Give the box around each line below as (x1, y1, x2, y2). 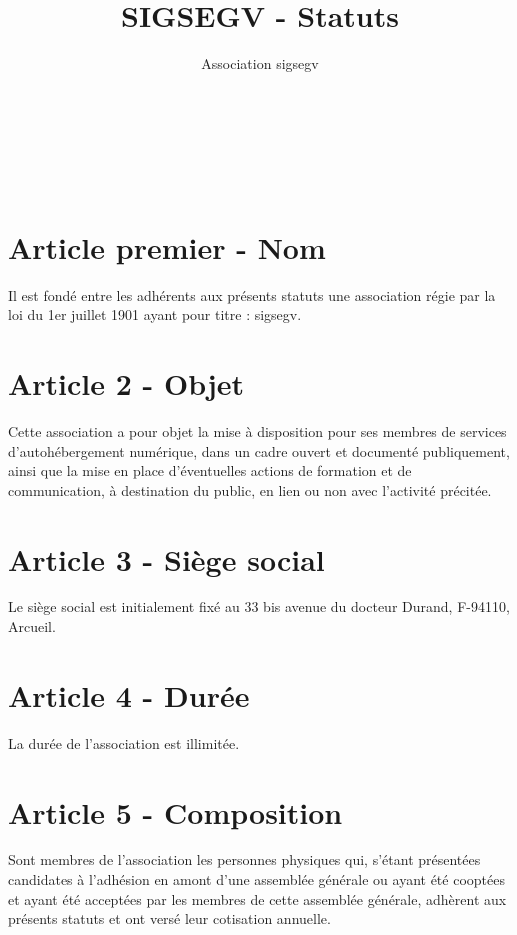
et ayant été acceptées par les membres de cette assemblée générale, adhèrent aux (8, 888, 507, 909)
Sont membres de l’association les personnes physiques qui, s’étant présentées (8, 849, 481, 870)
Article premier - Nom (8, 226, 326, 267)
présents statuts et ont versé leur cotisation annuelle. (8, 908, 331, 929)
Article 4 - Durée (8, 674, 250, 715)
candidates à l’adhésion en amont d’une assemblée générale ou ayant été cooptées (8, 869, 505, 890)
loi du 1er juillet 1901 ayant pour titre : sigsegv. (8, 304, 302, 325)
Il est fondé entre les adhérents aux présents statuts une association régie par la (8, 284, 496, 305)
